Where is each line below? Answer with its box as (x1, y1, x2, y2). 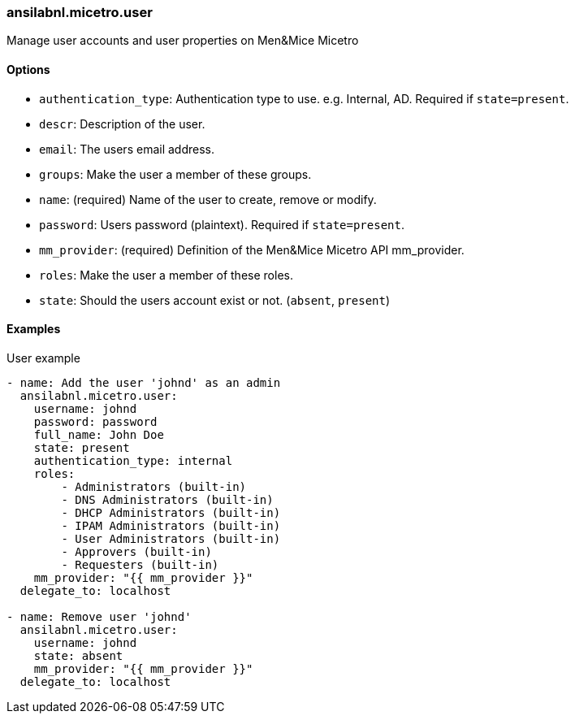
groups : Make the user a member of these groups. (39, 167, 312, 181)
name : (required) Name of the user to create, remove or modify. (39, 192, 377, 206)
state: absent (33, 648, 123, 662)
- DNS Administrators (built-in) (61, 492, 274, 506)
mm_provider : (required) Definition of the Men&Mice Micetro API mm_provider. (39, 242, 465, 257)
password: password (33, 414, 158, 428)
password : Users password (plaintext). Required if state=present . (39, 217, 404, 232)
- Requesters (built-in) (61, 557, 219, 571)
